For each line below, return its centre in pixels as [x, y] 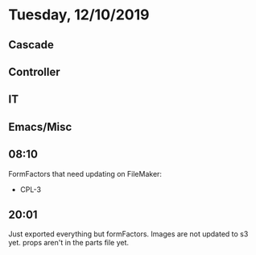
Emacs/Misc [40, 127]
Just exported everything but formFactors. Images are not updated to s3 [128, 234]
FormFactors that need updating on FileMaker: [85, 173]
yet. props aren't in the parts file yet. [69, 243]
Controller [34, 71]
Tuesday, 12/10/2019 [79, 15]
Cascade [31, 45]
